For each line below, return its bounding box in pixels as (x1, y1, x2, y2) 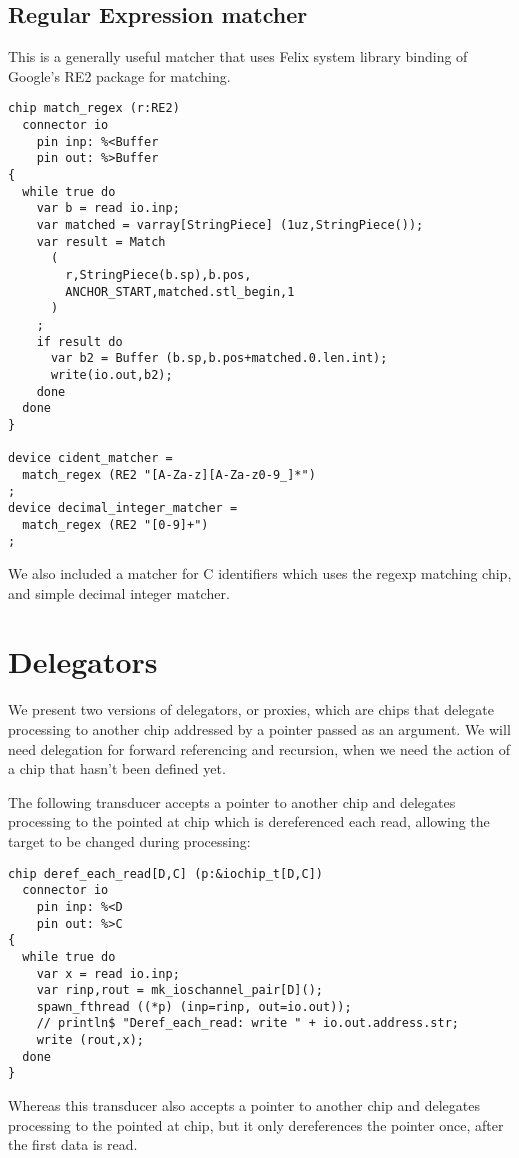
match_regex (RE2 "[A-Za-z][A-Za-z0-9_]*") (22, 467, 316, 482)
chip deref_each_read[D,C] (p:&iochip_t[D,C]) (8, 866, 323, 881)
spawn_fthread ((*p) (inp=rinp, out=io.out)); (36, 999, 352, 1014)
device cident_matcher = (8, 451, 173, 466)
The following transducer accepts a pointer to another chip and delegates (8, 791, 456, 812)
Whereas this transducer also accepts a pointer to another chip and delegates (8, 1095, 480, 1116)
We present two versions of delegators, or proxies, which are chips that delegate (8, 699, 494, 720)
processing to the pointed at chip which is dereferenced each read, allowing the (8, 811, 490, 832)
